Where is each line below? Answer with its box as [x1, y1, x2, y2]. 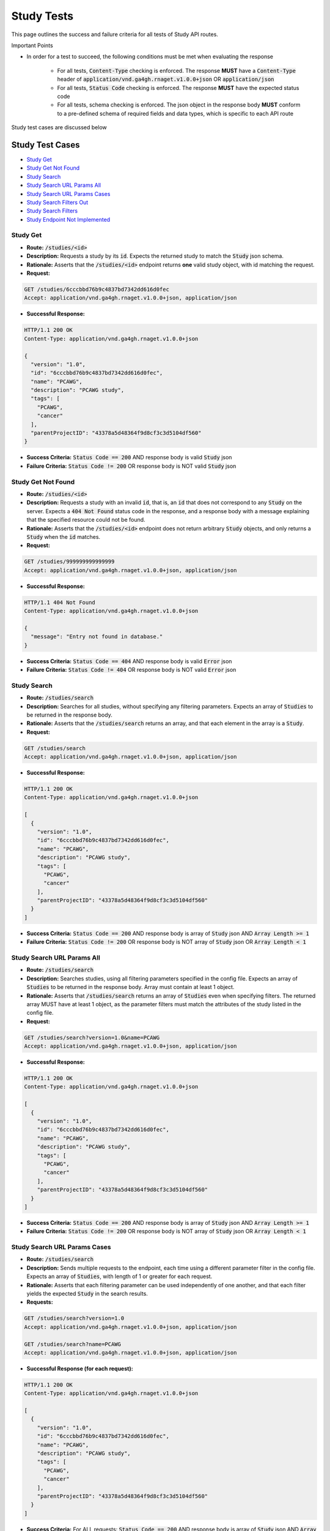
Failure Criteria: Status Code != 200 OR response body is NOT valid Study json [26, 462, 237, 470]
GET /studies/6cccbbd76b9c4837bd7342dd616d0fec [24, 286, 169, 293]
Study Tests [11, 9, 74, 23]
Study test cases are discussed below [11, 124, 107, 131]
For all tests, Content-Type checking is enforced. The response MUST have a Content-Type [57, 67, 296, 74]
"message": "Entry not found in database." [31, 633, 163, 640]
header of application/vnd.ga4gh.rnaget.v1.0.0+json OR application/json [57, 75, 274, 83]
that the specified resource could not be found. [26, 516, 146, 524]
